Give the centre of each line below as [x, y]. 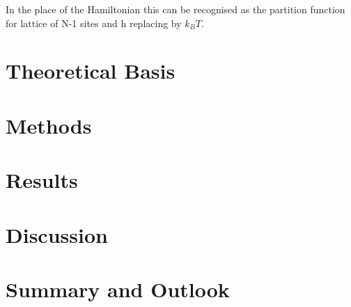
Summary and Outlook [118, 289]
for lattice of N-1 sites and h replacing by [94, 23]
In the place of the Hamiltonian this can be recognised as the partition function [175, 9]
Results [42, 180]
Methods [49, 125]
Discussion [57, 234]
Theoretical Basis [91, 71]
